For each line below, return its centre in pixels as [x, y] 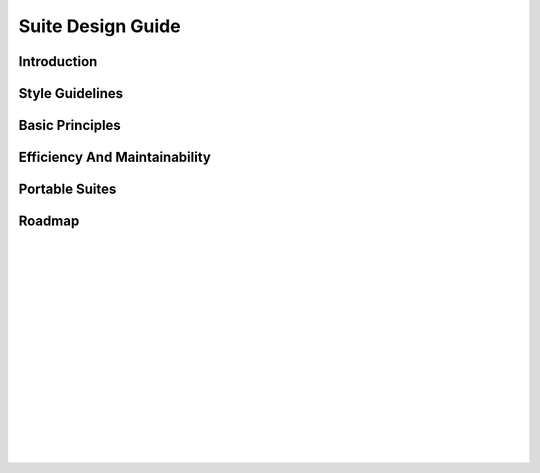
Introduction [58, 61]
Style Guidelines [71, 93]
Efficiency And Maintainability [115, 157]
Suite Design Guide [99, 26]
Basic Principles [70, 125]
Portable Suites [67, 189]
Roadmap [49, 221]
